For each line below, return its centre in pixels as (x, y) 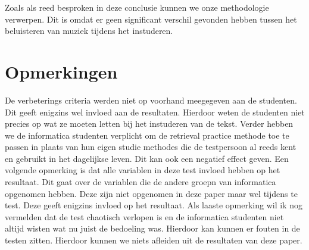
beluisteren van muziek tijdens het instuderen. (89, 31)
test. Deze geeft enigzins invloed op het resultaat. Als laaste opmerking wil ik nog (154, 205)
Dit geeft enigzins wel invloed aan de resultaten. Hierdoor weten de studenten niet (155, 112)
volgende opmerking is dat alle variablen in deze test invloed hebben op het (143, 170)
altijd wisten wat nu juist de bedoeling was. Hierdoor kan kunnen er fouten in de (152, 228)
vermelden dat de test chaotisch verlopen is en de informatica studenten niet (144, 216)
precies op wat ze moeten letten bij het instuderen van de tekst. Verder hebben (149, 124)
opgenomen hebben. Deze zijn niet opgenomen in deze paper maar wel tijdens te (151, 193)
